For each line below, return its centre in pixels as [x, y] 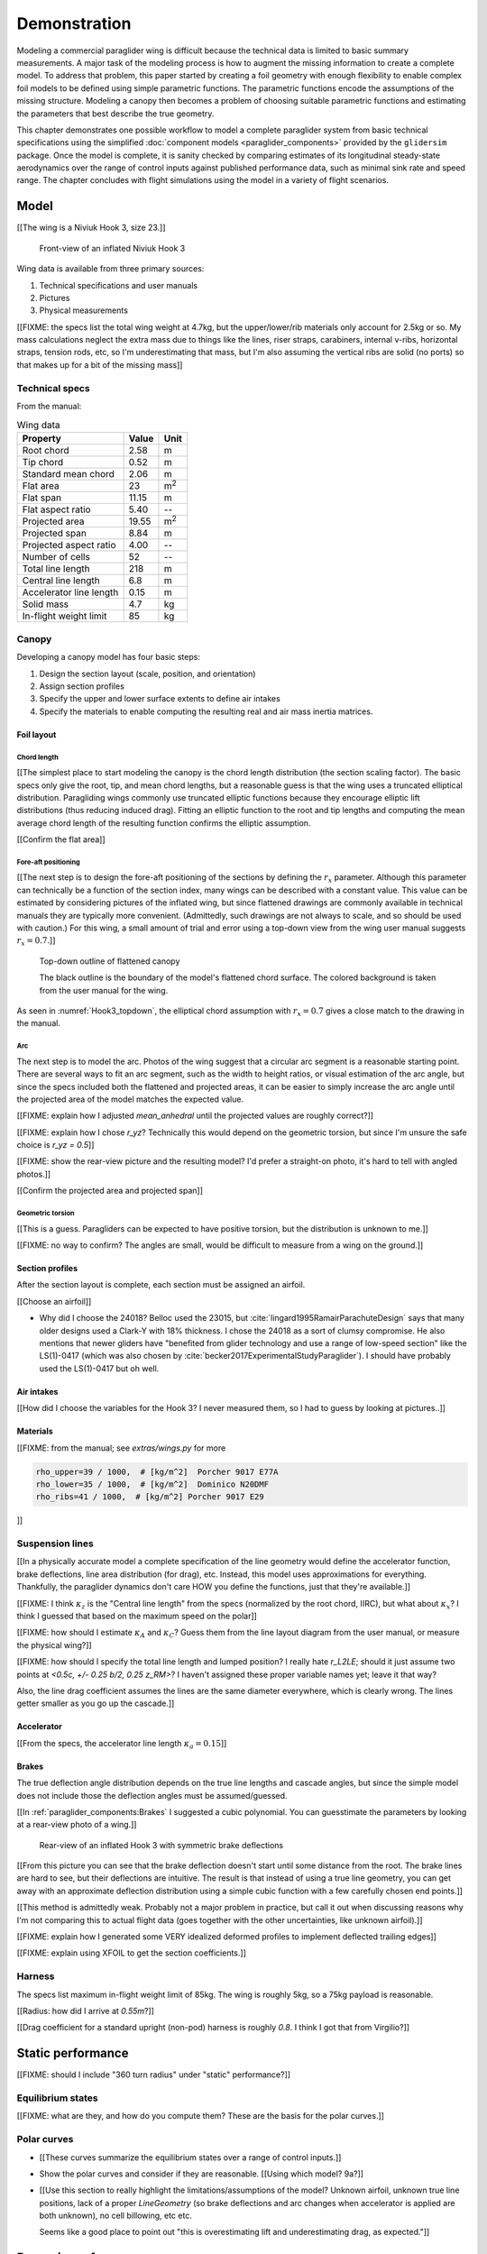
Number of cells [56, 557]
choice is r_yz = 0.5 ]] [55, 1145]
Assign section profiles [82, 686]
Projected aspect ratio [69, 545]
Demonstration [74, 23]
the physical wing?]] [54, 1645]
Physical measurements [83, 310]
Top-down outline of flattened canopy [110, 961]
